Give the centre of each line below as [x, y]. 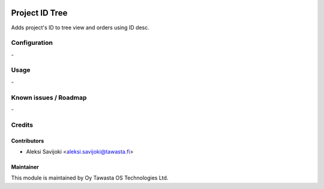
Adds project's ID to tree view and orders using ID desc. [80, 28]
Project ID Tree [39, 13]
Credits [22, 124]
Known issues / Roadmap [49, 97]
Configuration [32, 43]
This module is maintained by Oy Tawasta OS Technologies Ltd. [90, 178]
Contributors [28, 141]
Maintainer [25, 167]
